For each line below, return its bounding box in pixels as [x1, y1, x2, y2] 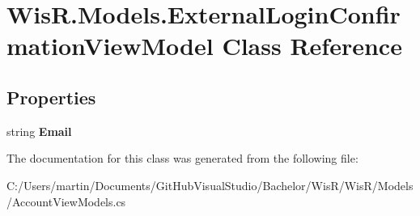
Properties [6, 84, 96, 109]
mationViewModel [6, 29, 214, 62]
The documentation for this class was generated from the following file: [6, 150, 358, 167]
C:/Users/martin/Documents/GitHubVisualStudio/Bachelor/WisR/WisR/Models [6, 176, 414, 193]
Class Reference [222, 29, 402, 62]
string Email [6, 122, 72, 139]
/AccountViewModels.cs [6, 193, 126, 210]
